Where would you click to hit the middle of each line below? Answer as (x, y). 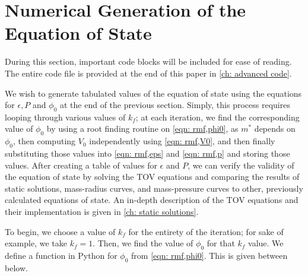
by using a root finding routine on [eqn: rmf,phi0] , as (142, 129)
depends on (275, 129)
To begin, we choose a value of (60, 231)
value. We (266, 243)
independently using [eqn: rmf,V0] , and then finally (182, 141)
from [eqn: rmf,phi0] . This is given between (209, 256)
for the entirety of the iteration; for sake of (206, 231)
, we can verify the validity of (241, 165)
